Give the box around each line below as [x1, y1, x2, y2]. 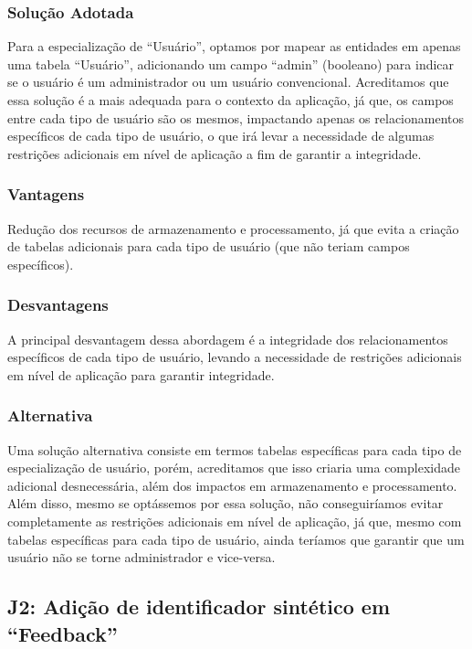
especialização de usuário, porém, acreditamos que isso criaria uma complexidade [7, 458, 460, 477]
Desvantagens [7, 293, 109, 316]
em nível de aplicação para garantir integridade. [7, 365, 275, 384]
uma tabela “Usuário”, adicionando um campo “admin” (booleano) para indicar [7, 54, 455, 73]
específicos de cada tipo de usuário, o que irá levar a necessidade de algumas [7, 126, 435, 145]
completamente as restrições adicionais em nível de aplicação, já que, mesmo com [7, 511, 462, 530]
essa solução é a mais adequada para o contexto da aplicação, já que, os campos [7, 90, 454, 109]
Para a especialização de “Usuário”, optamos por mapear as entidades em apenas [7, 37, 461, 56]
